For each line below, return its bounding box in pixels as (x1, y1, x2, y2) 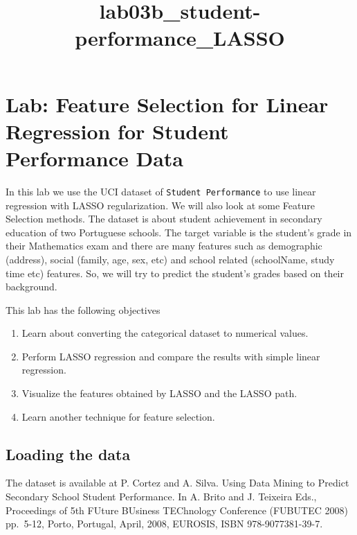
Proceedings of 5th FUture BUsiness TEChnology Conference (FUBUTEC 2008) (6, 502, 348, 517)
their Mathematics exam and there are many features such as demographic (6, 238, 322, 253)
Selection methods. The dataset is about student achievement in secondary (6, 211, 322, 226)
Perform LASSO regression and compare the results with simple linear (21, 349, 320, 363)
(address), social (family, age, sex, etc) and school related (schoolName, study (6, 252, 335, 266)
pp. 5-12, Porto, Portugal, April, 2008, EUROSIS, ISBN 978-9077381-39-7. (6, 516, 323, 531)
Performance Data (6, 143, 184, 172)
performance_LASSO (75, 24, 285, 52)
